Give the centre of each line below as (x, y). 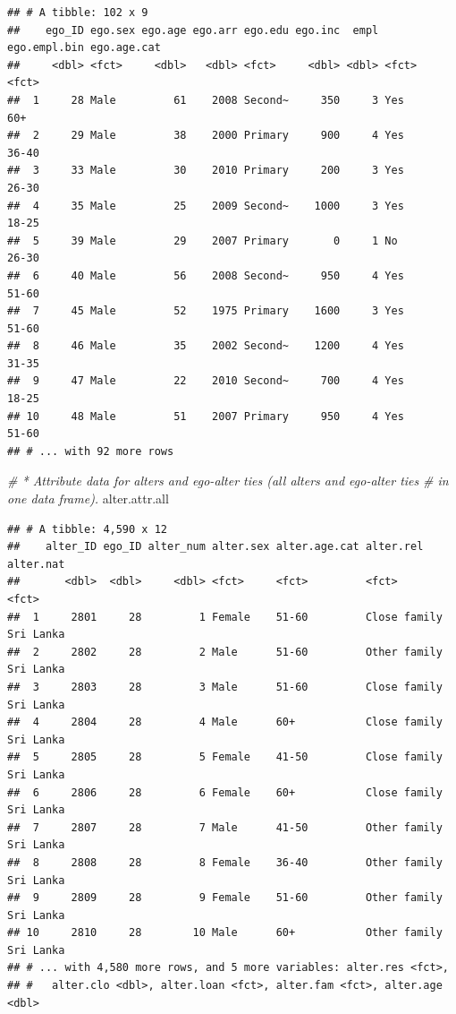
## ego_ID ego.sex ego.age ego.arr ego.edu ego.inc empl (193, 30)
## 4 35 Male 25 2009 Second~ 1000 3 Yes (206, 206)
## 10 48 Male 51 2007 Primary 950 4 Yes (206, 416)
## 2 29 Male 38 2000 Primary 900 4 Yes (206, 136)
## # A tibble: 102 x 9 (78, 13)
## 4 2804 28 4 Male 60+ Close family (225, 722)
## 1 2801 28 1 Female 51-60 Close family (225, 617)
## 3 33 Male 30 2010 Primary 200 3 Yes (206, 171)
